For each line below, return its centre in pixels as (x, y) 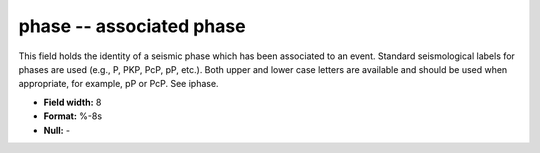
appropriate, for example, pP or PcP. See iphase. (118, 84)
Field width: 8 (72, 102)
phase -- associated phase (132, 26)
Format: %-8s (73, 116)
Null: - (57, 130)
